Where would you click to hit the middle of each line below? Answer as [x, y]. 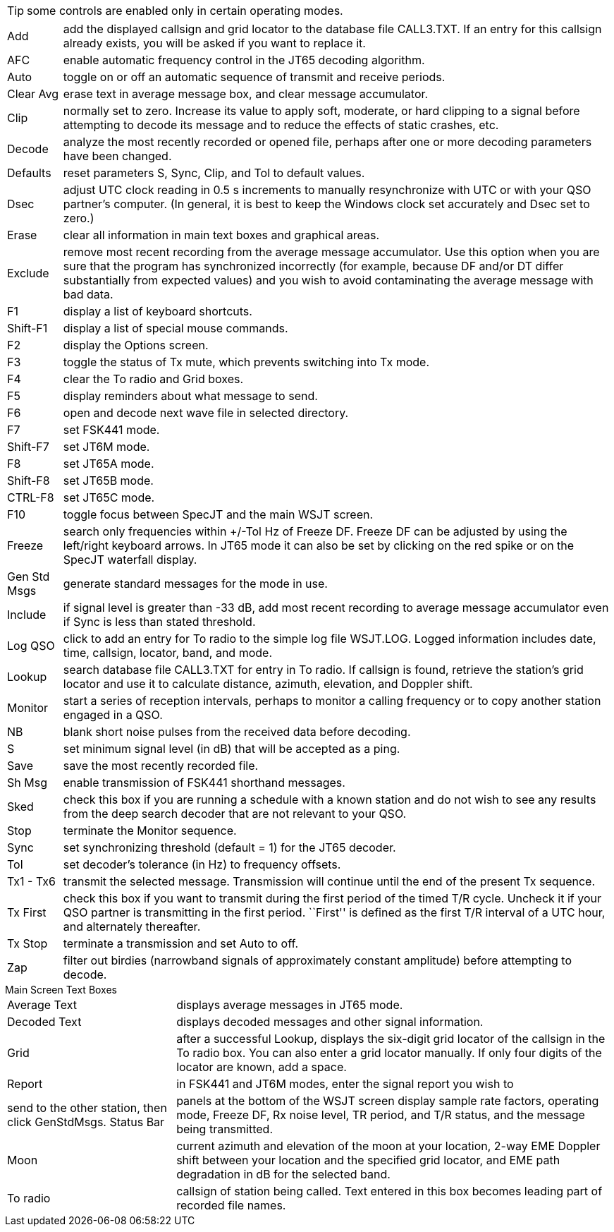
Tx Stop [27, 943]
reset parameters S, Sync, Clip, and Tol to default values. [214, 173]
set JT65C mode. [109, 497]
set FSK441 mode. [111, 430]
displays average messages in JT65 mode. [290, 1005]
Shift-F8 [29, 481]
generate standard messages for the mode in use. [195, 584]
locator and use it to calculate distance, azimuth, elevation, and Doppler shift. [268, 684]
